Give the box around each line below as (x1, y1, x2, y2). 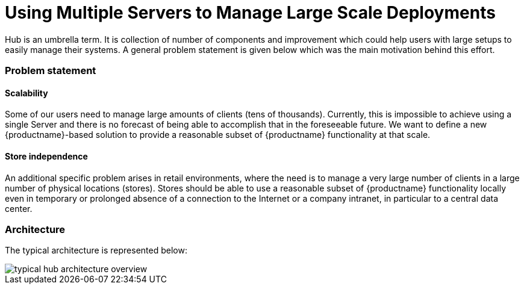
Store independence (5, 151, 88, 161)
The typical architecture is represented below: (5, 245, 187, 256)
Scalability (5, 87, 48, 98)
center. (5, 203, 33, 214)
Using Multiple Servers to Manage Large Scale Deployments (5, 2, 496, 23)
